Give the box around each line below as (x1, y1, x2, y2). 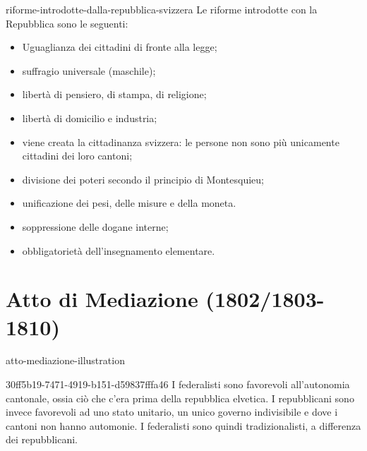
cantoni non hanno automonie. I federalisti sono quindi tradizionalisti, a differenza (6, 418, 361, 433)
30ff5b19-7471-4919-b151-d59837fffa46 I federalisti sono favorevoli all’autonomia (6, 377, 350, 392)
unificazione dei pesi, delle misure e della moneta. (22, 196, 236, 210)
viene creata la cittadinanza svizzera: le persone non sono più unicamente (22, 134, 339, 149)
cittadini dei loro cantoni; (22, 148, 133, 163)
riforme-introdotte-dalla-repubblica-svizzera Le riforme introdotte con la (6, 2, 318, 16)
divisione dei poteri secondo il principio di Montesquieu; (22, 172, 264, 186)
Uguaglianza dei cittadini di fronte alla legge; (22, 40, 217, 54)
